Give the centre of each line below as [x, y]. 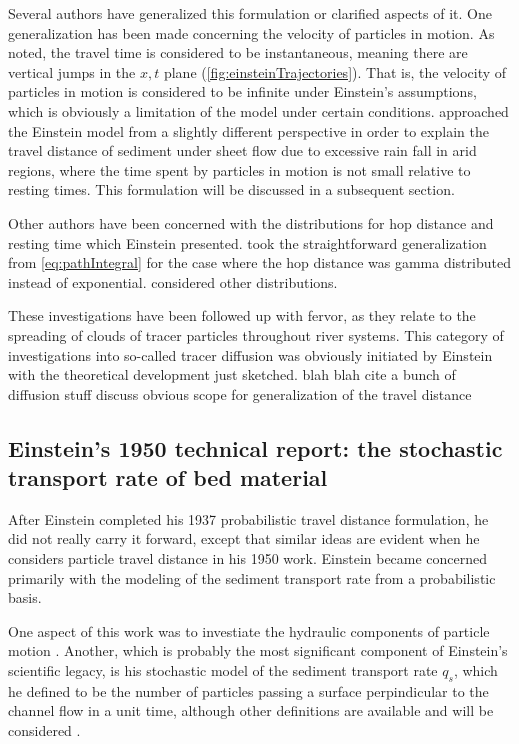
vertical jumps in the [72, 71]
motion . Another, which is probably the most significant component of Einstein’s [258, 650]
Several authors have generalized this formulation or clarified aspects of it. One [250, 13]
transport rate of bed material [168, 477]
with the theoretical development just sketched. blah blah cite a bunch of [232, 374]
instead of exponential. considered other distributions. [173, 281]
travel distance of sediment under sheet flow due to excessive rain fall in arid [242, 150]
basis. [25, 597]
